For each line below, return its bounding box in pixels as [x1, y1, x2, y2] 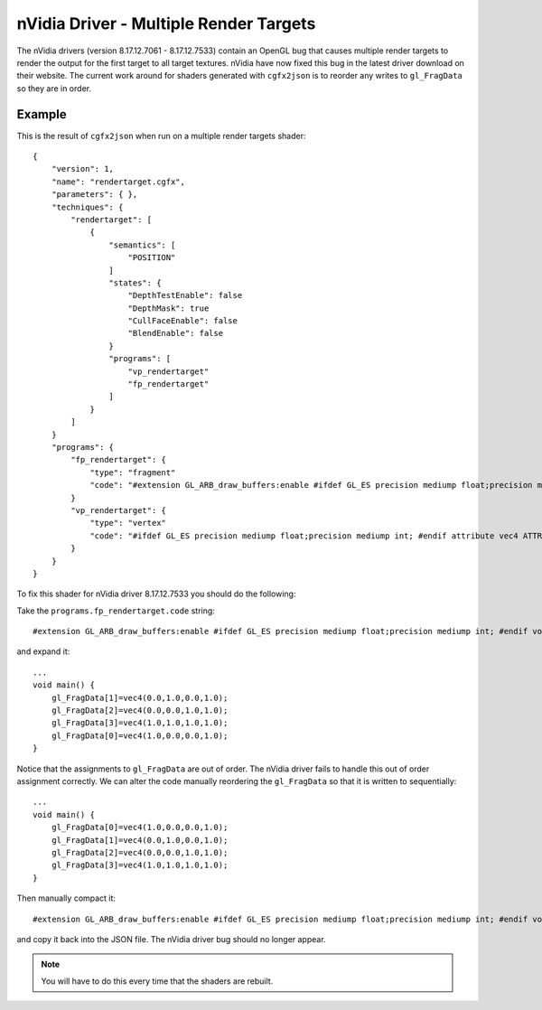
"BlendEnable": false [127, 328, 224, 339]
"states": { [108, 277, 162, 288]
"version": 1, [51, 164, 115, 174]
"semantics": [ [108, 239, 176, 250]
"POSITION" [127, 253, 176, 263]
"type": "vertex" [89, 518, 167, 528]
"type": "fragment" [89, 467, 176, 478]
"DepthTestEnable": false [127, 290, 243, 301]
